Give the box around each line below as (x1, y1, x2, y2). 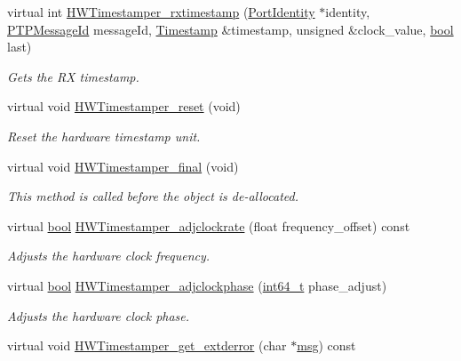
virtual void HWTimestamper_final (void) (7, 156, 239, 175)
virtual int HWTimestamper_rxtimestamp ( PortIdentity (7, 3, 315, 20)
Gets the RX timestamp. (7, 67, 139, 85)
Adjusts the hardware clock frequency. (7, 246, 211, 265)
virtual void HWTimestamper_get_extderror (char (7, 336, 287, 355)
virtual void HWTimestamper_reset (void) (7, 97, 241, 116)
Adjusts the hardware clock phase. (7, 306, 190, 325)
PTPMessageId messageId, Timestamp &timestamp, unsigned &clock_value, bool (7, 20, 454, 38)
